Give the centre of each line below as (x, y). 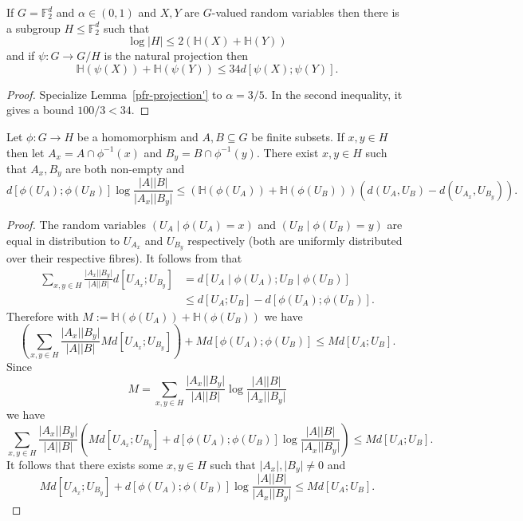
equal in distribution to (63, 240)
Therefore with (43, 316)
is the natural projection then (176, 55)
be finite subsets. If (298, 136)
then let (26, 152)
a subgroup (33, 28)
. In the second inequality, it (333, 94)
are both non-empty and (125, 169)
